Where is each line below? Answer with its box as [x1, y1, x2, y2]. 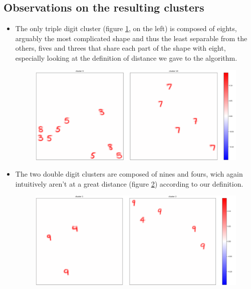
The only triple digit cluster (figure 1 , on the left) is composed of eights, [15, 23, 237, 34]
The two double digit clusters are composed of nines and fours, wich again [15, 169, 243, 179]
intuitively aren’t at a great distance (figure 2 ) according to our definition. [15, 178, 243, 189]
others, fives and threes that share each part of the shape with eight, [15, 43, 226, 53]
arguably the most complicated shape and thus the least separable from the [15, 33, 247, 43]
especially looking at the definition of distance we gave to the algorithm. [15, 52, 237, 63]
